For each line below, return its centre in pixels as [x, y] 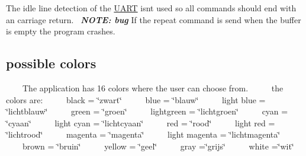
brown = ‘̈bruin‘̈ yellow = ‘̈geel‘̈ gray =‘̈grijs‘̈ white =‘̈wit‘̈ [158, 146]
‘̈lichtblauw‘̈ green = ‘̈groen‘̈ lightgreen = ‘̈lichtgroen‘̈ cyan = [147, 111]
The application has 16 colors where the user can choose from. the [153, 87]
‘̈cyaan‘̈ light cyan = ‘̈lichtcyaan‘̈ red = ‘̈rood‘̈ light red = [141, 122]
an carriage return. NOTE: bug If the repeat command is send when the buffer [154, 19]
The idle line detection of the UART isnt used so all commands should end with [151, 8]
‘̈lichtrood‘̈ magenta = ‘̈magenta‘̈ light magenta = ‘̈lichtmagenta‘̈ [143, 134]
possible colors [51, 63]
